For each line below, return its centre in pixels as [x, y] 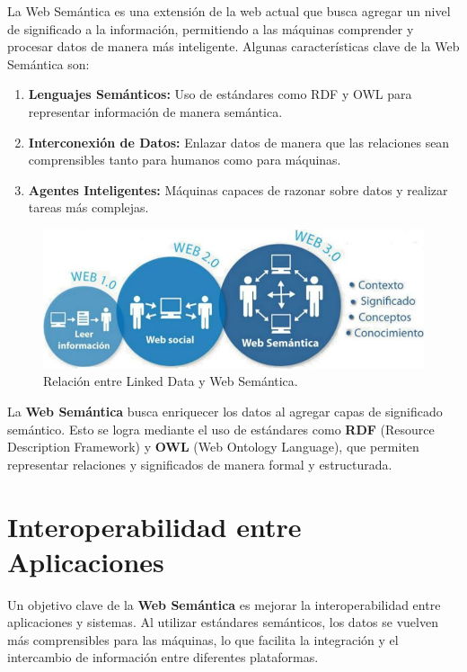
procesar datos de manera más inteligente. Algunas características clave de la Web [233, 46]
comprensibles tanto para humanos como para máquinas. [185, 160]
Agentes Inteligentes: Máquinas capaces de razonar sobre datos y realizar [238, 189]
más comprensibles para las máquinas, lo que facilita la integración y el [203, 639]
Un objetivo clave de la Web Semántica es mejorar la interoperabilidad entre [224, 604]
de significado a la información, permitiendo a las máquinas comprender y [211, 28]
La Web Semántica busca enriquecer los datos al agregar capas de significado [225, 411]
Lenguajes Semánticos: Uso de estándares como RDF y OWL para [220, 94]
